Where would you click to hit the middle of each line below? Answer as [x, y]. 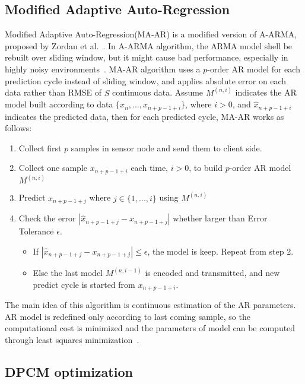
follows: [18, 128]
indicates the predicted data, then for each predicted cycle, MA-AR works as [144, 116]
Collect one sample [53, 168]
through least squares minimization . [72, 340]
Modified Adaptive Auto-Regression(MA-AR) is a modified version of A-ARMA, [151, 34]
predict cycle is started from [84, 284]
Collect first [40, 147]
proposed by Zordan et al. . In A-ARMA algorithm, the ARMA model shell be [149, 45]
